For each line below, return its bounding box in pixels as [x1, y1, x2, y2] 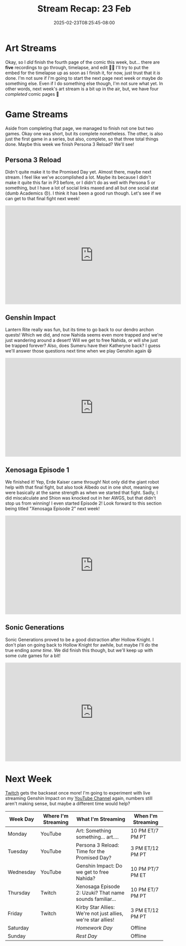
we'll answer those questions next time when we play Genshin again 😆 [5, 348, 152, 354]
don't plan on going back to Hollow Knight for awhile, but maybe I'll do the [5, 642, 158, 648]
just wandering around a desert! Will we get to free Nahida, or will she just [5, 337, 158, 344]
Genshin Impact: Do [76, 862, 123, 869]
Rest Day [76, 932, 98, 939]
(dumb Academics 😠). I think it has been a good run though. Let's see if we [5, 190, 161, 196]
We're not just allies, [76, 910, 124, 917]
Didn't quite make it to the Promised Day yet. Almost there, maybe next [5, 169, 151, 175]
